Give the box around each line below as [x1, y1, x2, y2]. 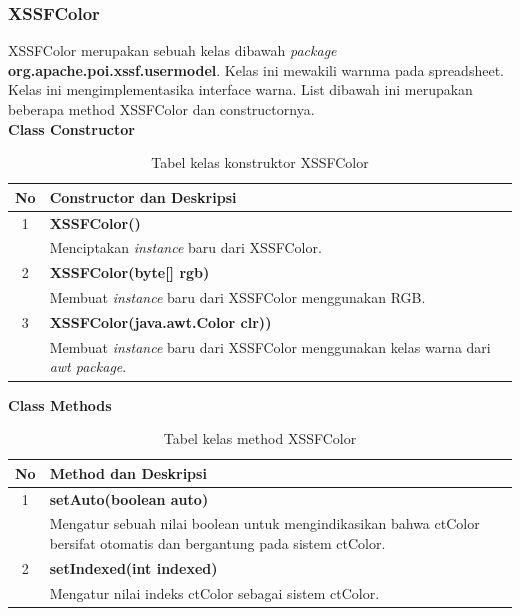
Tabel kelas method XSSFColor [163, 428, 357, 449]
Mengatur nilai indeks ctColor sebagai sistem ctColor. [49, 582, 380, 603]
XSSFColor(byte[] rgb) [49, 262, 210, 283]
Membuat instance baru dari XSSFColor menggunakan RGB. [49, 287, 426, 308]
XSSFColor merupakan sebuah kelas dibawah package [8, 40, 337, 61]
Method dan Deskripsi [49, 462, 207, 483]
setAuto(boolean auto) [49, 488, 209, 509]
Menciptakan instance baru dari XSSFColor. [49, 237, 322, 258]
